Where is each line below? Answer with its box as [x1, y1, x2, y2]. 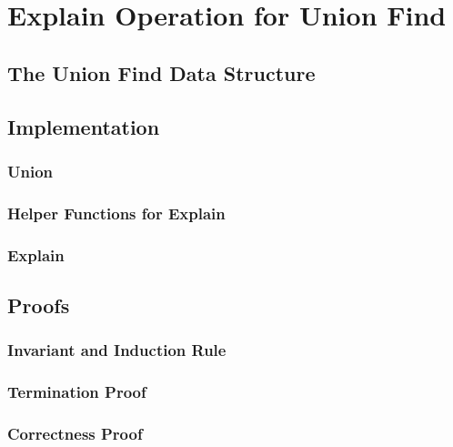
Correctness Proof [7, 422, 143, 444]
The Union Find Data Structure [7, 58, 316, 86]
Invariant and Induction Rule [7, 339, 226, 361]
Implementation [7, 112, 160, 140]
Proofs [7, 290, 70, 319]
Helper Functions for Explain [7, 201, 226, 224]
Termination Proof [7, 381, 146, 403]
